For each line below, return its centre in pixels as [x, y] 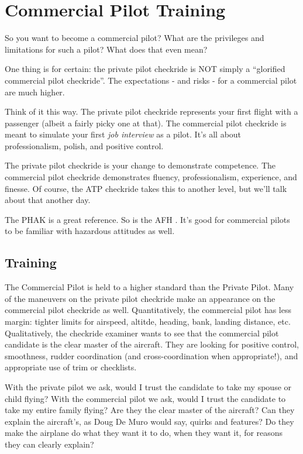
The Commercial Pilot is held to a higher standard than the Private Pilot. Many [149, 287]
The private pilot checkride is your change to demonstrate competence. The [140, 165]
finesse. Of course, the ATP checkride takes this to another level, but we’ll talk [146, 188]
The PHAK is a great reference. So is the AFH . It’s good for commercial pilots [147, 219]
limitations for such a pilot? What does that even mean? [106, 49]
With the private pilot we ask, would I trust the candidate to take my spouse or [148, 386]
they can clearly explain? [49, 444]
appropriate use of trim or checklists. [71, 367]
